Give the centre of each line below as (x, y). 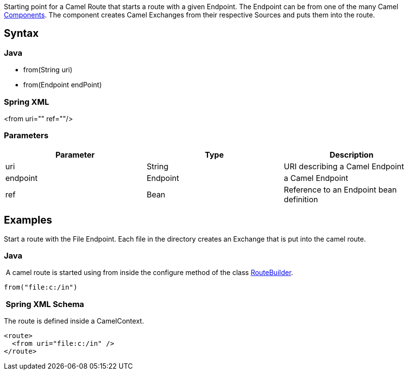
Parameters (26, 136)
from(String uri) (48, 70)
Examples (28, 220)
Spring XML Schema (45, 304)
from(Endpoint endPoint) (63, 85)
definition (301, 199)
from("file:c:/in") (41, 287)
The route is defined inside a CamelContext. (74, 321)
